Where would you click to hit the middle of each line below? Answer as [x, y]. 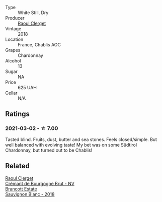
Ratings [18, 114]
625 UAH [27, 87]
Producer [15, 18]
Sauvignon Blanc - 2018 [30, 194]
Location [14, 39]
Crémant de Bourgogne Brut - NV [40, 183]
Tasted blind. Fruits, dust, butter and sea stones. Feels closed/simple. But [81, 139]
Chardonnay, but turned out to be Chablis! [49, 150]
